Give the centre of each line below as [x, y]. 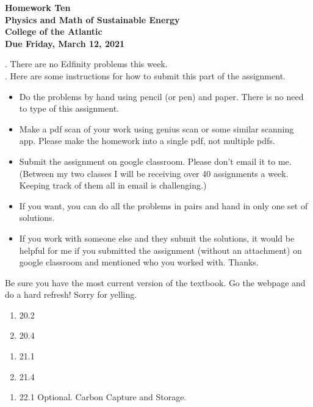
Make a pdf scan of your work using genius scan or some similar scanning [156, 128]
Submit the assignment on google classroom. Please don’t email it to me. [155, 161]
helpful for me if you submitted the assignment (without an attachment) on [160, 250]
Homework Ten [38, 7]
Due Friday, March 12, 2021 [65, 43]
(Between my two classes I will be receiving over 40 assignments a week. [154, 173]
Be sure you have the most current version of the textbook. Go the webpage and [155, 282]
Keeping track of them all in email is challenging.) [113, 185]
